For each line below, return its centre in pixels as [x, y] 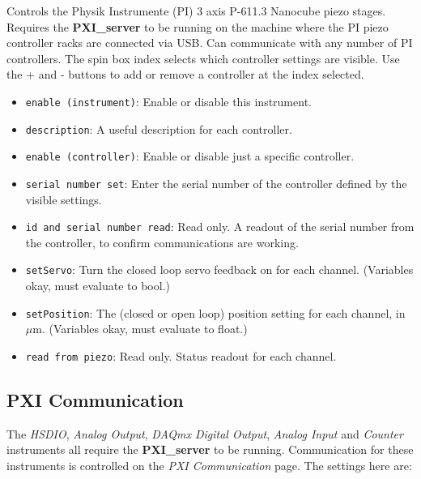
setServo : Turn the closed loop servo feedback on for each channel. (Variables [219, 269]
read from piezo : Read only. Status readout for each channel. [181, 355]
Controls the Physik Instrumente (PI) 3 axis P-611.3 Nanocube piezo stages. [196, 11]
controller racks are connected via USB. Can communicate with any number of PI [210, 43]
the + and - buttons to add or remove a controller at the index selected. [185, 74]
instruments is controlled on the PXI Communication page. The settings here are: [209, 465]
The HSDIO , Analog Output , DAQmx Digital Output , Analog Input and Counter [205, 433]
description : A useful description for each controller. [159, 128]
